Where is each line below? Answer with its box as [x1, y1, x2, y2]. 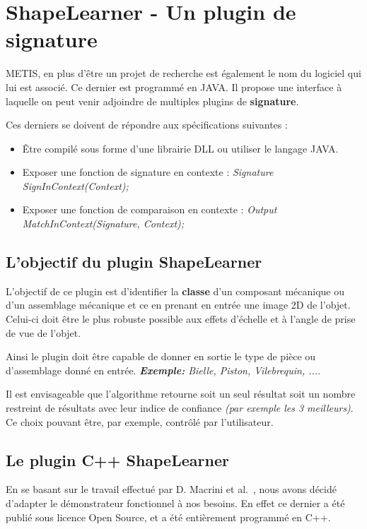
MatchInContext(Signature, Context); [22, 216, 185, 231]
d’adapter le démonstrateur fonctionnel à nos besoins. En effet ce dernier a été [6, 496, 345, 510]
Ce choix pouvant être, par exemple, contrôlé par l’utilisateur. [6, 414, 274, 429]
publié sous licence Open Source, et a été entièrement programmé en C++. [6, 509, 331, 524]
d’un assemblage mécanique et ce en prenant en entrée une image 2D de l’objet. [6, 297, 351, 312]
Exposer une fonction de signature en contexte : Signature [22, 165, 274, 179]
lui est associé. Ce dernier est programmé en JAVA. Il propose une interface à [6, 79, 342, 94]
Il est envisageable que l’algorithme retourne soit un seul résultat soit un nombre [6, 386, 356, 401]
